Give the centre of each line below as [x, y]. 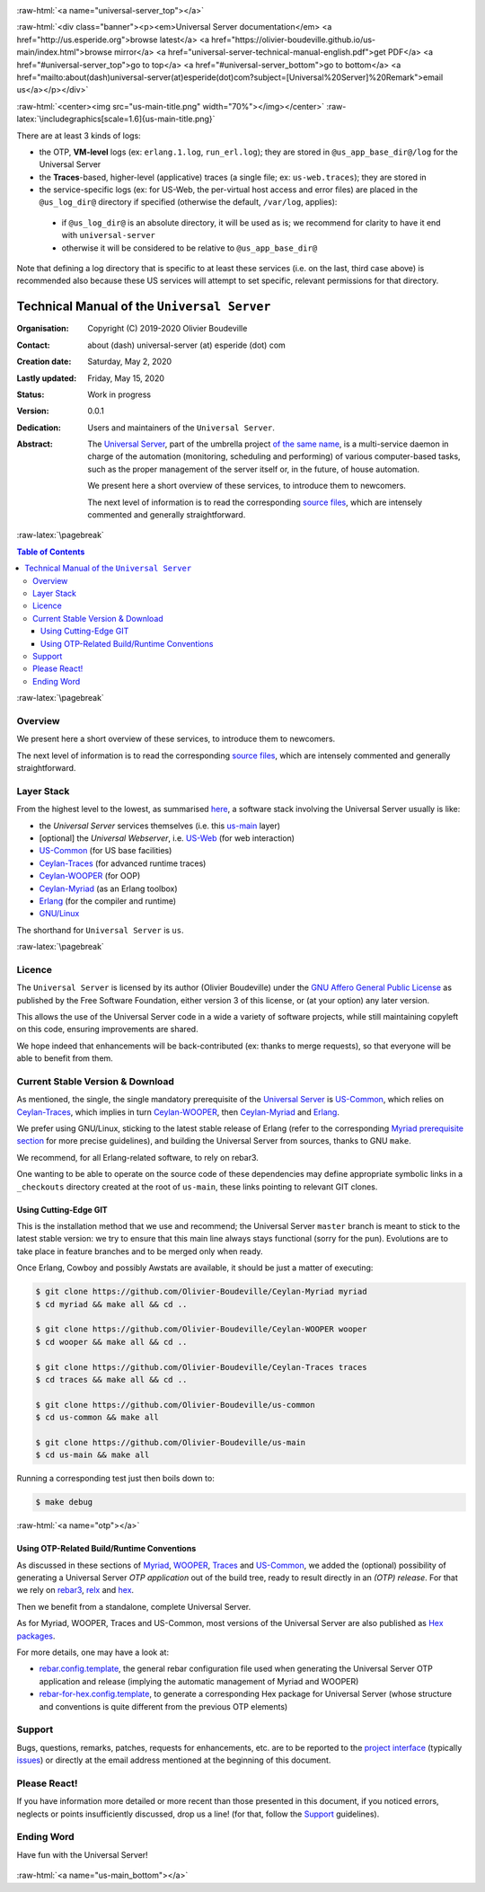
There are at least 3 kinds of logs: [79, 136]
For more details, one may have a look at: [93, 1652]
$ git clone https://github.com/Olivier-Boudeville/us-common [175, 1405]
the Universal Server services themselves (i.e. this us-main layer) [160, 826]
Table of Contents [51, 552]
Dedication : [39, 428]
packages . [36, 1636]
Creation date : [44, 362]
